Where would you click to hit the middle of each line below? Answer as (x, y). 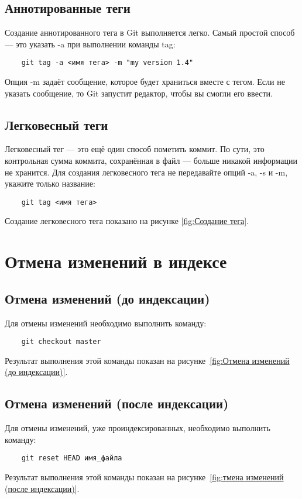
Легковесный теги (56, 124)
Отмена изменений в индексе (116, 261)
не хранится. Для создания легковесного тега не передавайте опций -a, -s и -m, (146, 172)
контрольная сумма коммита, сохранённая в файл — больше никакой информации (151, 161)
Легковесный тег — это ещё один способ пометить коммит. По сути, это (135, 149)
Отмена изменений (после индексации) (117, 403)
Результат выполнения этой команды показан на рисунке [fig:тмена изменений (144, 477)
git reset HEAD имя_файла (72, 458)
